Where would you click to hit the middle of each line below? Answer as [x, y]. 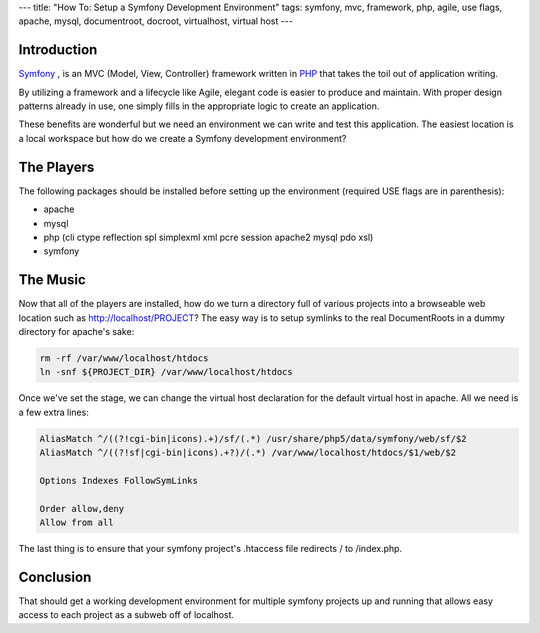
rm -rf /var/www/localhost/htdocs [124, 358]
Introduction [58, 50]
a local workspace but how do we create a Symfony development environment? [182, 138]
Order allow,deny [82, 508]
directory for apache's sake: [76, 332]
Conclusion [55, 576]
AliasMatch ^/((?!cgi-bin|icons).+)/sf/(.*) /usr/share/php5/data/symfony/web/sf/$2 [253, 438]
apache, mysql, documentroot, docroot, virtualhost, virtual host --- [156, 21]
